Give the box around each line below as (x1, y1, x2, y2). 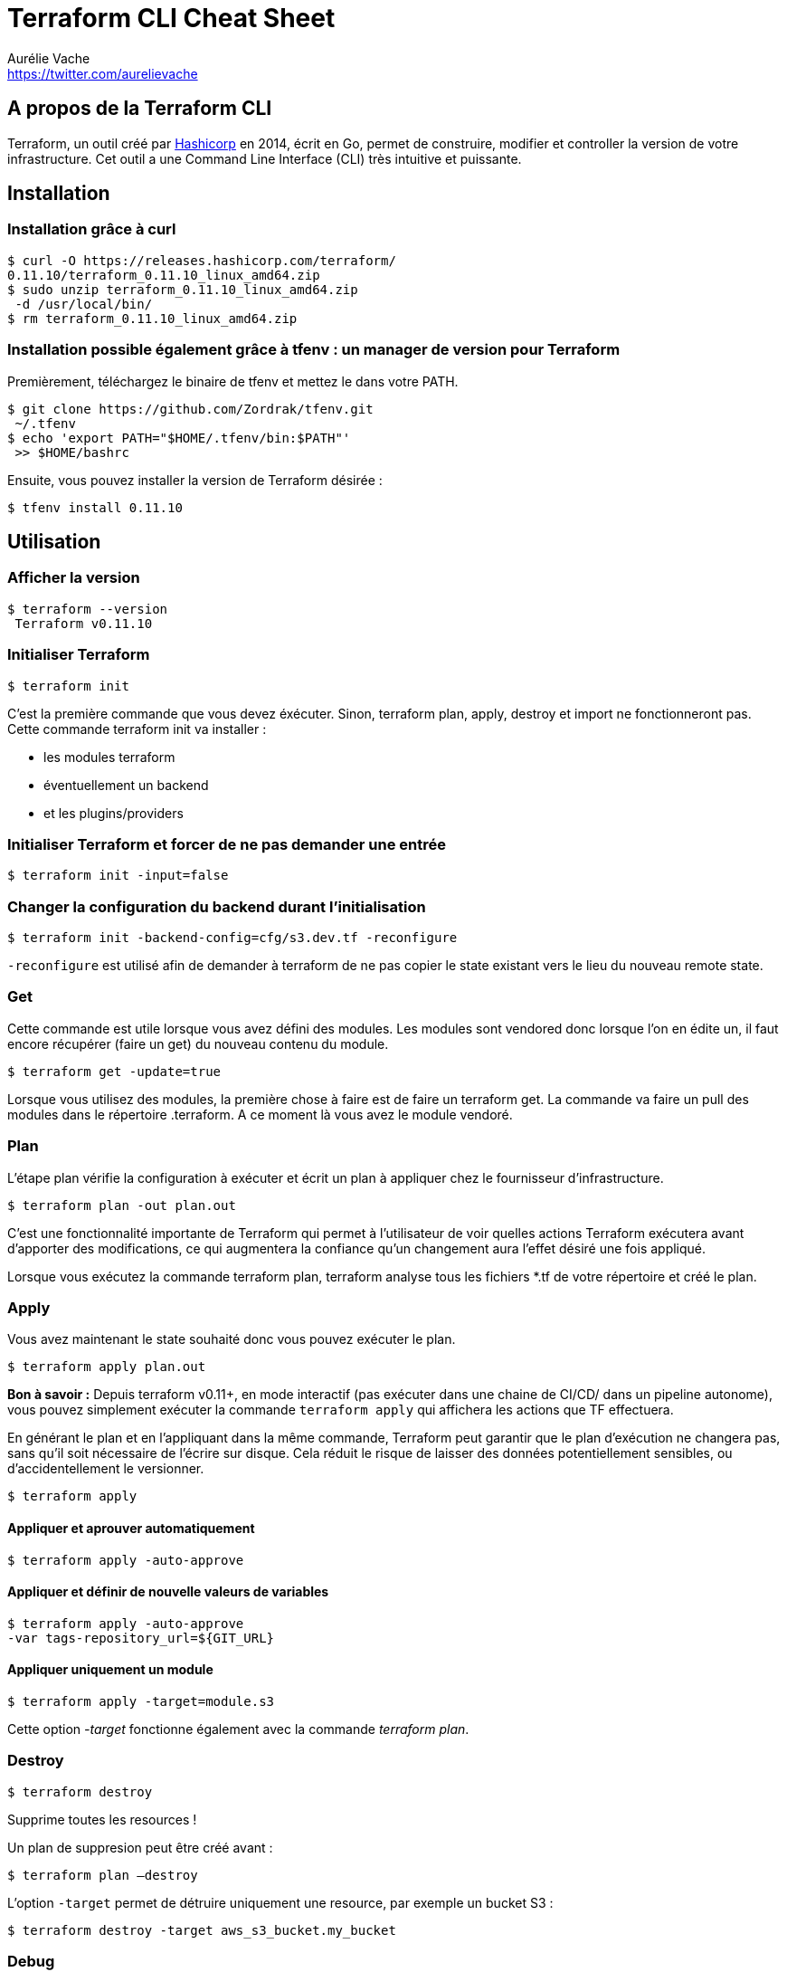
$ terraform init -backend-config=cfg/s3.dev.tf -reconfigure (7, 930, 458, 946)
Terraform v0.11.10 (14, 615, 153, 631)
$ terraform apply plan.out (7, 1359, 206, 1375)
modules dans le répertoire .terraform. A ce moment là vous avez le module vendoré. (7, 1106, 513, 1122)
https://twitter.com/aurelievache (7, 65, 198, 81)
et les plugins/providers (43, 805, 184, 821)
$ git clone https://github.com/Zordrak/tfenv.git (7, 401, 374, 416)
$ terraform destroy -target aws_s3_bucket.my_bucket (7, 1922, 396, 1938)
